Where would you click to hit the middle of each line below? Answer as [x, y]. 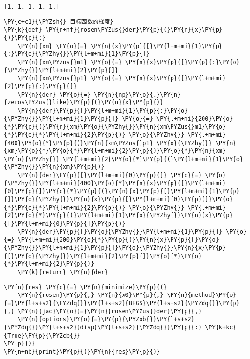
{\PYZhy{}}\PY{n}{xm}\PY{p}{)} [54, 167]
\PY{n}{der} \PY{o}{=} [54, 94]
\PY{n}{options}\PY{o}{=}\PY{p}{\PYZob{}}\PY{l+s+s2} [106, 319]
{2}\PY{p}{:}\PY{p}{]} [40, 86]
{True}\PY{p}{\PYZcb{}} [42, 335]
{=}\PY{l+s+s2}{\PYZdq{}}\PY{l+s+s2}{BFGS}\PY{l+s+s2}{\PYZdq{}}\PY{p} [122, 303]
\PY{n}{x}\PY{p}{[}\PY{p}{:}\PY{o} [182, 62]
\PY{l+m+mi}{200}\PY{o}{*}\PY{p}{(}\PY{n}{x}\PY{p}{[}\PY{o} [118, 240]
